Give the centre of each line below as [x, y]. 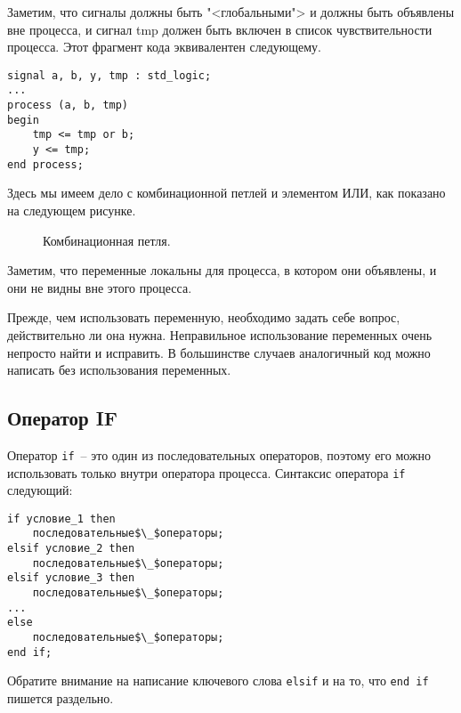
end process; [45, 164]
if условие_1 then [61, 519]
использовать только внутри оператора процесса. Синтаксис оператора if [206, 472]
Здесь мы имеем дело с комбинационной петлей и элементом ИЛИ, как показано [226, 193]
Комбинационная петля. [107, 240]
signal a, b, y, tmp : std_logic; [109, 75]
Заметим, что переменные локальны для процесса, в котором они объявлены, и [222, 270]
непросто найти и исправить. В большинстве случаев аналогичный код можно [219, 352]
